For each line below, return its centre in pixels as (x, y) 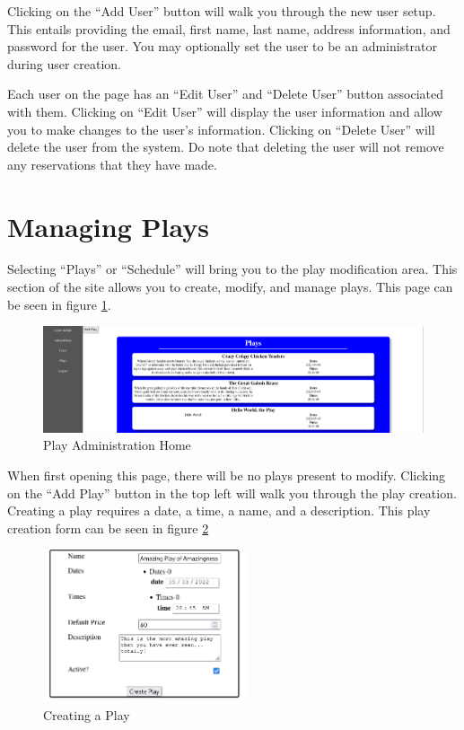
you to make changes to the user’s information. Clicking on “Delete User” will (221, 129)
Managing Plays (108, 226)
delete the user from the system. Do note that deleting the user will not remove (226, 147)
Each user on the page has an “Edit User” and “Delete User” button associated (226, 94)
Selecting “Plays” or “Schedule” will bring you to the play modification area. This (232, 269)
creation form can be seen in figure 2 (108, 528)
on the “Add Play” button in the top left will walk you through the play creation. (232, 493)
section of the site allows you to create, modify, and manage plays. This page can (230, 287)
